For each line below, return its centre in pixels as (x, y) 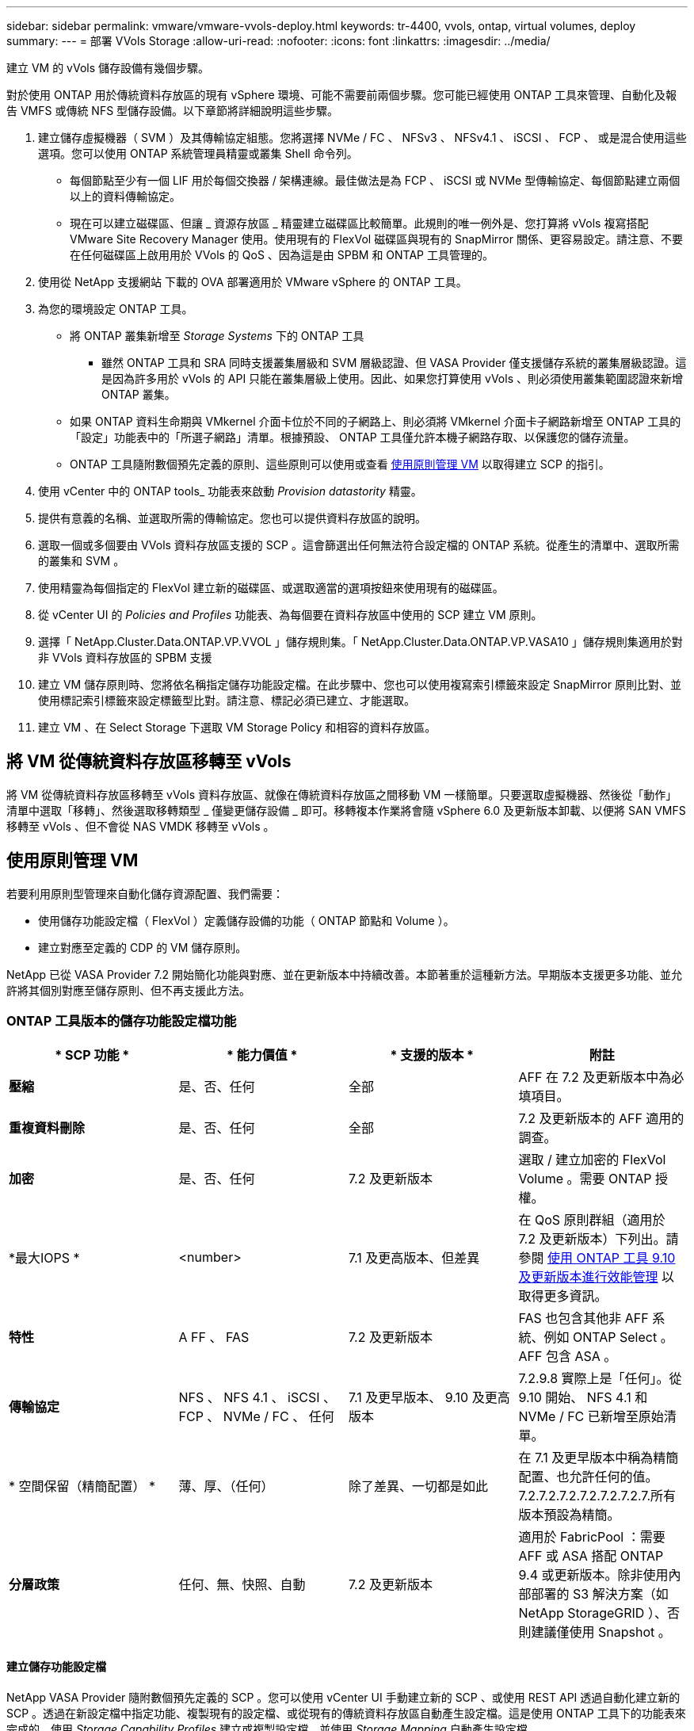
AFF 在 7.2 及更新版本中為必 (601, 1078)
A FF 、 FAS (214, 1337)
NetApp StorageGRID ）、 (593, 1613)
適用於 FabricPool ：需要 (592, 1537)
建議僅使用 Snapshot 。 (601, 1632)
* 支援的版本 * (432, 1055)
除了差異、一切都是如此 (419, 1486)
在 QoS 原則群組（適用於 (592, 1220)
